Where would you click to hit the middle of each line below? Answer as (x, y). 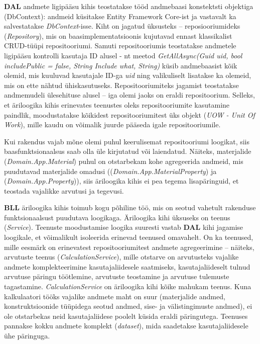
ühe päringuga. (27, 335)
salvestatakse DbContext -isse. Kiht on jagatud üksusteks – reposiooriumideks (122, 26)
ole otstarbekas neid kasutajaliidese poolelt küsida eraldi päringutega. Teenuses (126, 316)
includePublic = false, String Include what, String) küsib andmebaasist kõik (121, 65)
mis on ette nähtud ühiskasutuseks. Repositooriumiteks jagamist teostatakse (121, 85)
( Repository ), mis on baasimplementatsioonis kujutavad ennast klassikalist (118, 35)
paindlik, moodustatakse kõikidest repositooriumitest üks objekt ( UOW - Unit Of (129, 114)
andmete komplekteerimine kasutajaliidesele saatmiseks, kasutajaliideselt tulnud (127, 266)
